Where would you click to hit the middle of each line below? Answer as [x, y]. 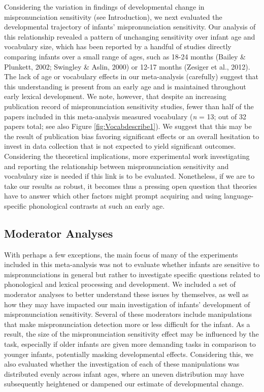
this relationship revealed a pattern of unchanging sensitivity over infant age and [130, 36]
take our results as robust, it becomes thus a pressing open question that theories [130, 186]
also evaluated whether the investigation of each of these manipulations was [122, 364]
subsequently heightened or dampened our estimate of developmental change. [124, 384]
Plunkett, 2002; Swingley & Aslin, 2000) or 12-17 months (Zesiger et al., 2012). [127, 66]
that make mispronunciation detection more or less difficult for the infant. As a [127, 324]
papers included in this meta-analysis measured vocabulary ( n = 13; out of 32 [125, 116]
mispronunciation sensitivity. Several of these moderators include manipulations [128, 314]
